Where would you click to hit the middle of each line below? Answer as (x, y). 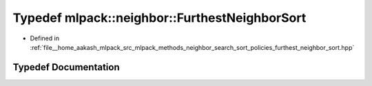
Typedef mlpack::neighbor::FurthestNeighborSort (159, 18)
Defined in (45, 38)
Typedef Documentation (66, 67)
